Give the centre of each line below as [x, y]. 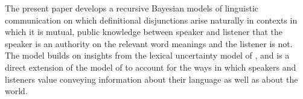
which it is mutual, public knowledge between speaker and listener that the [144, 32]
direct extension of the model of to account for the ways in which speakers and [151, 67]
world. [16, 91]
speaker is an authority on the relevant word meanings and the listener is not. [149, 43]
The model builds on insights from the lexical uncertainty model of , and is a [147, 55]
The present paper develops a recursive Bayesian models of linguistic [132, 8]
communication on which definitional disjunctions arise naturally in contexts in [151, 20]
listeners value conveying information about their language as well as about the [151, 79]
